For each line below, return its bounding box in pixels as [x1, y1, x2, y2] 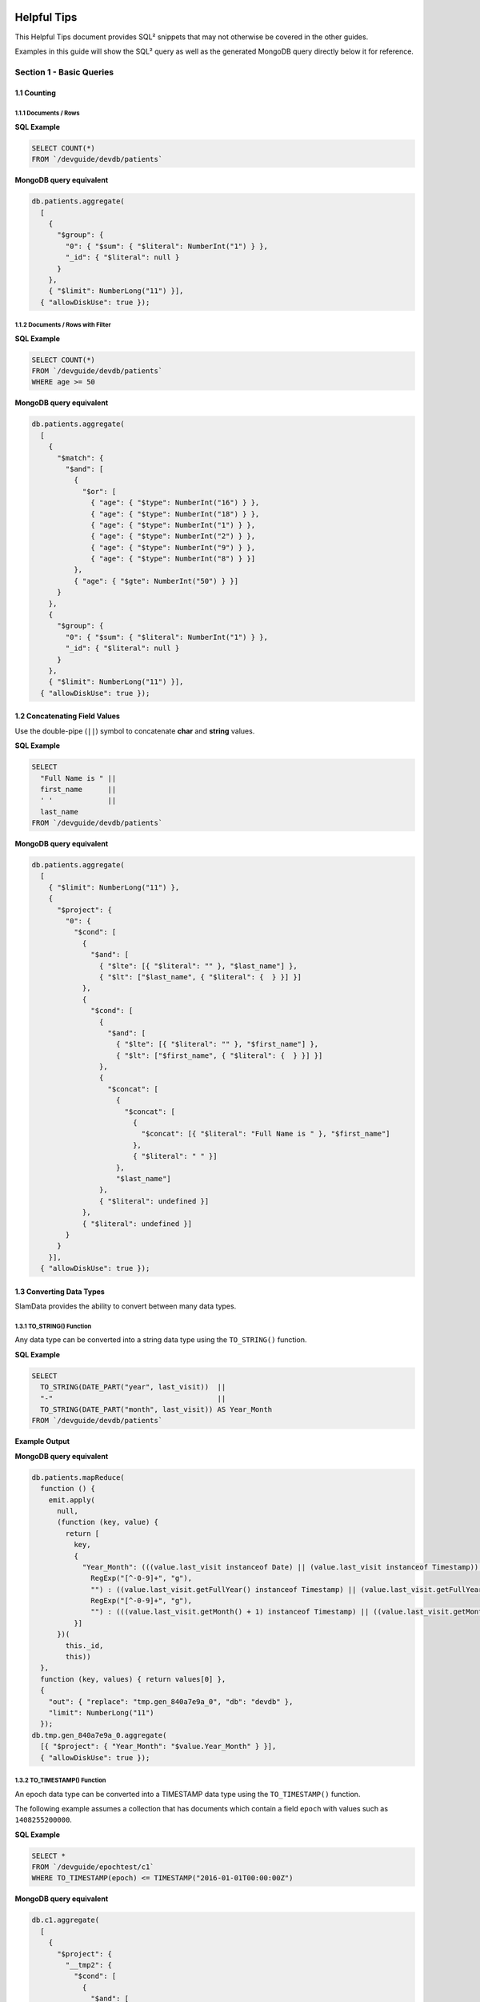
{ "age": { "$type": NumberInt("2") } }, [90, 532, 256, 541]
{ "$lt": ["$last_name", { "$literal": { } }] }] [98, 972, 302, 981]
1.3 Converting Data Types [14, 1286, 106, 1296]
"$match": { [57, 453, 104, 462]
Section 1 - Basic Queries [14, 66, 114, 78]
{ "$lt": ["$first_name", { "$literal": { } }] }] [116, 1051, 323, 1060]
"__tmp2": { [65, 1960, 112, 1969]
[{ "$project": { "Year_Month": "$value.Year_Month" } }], [40, 1742, 277, 1751]
